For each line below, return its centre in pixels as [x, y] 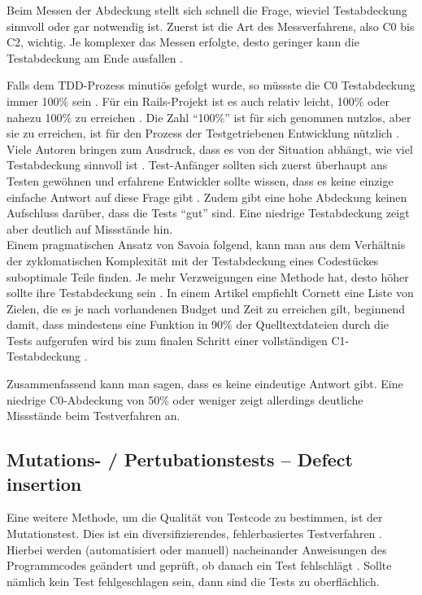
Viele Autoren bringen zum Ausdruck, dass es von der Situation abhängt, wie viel [210, 149]
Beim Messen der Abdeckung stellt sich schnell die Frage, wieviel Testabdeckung [207, 10]
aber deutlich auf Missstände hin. [90, 228]
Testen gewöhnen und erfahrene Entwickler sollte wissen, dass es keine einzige [200, 180]
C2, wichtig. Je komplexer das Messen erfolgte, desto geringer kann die [183, 42]
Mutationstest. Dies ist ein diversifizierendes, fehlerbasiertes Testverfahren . [194, 534]
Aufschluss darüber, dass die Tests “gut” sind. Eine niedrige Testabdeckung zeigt [208, 213]
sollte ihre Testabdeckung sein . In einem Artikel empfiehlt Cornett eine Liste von [210, 293]
